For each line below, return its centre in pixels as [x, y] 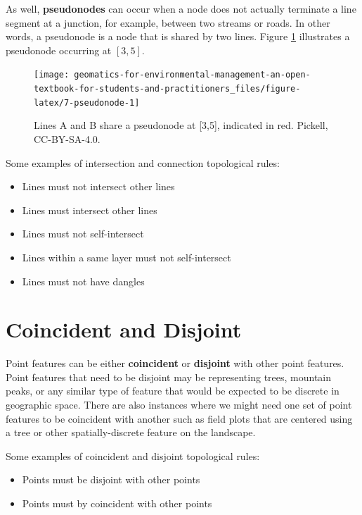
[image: [52, 75]
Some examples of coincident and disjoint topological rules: [133, 455]
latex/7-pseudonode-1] [87, 103]
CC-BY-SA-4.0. [67, 138]
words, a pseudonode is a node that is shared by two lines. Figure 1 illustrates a [178, 36]
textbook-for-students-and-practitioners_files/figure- [167, 89]
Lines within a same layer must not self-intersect [127, 257]
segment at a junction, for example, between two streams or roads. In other [168, 22]
